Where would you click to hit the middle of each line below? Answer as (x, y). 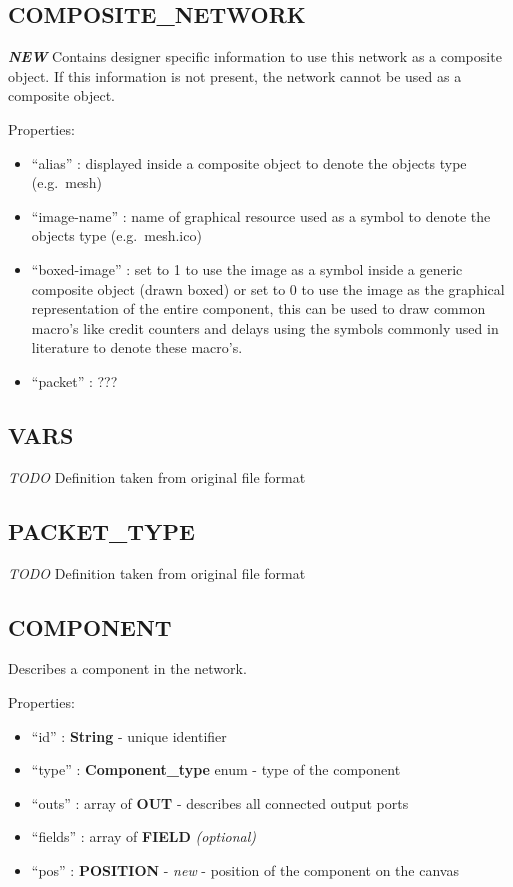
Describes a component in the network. (127, 668)
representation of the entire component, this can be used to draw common (258, 308)
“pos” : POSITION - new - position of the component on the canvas (245, 869)
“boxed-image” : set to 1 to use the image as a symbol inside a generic (247, 268)
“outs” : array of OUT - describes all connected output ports (220, 802)
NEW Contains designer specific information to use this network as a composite (255, 56)
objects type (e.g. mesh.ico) (116, 235)
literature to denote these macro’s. (137, 347)
